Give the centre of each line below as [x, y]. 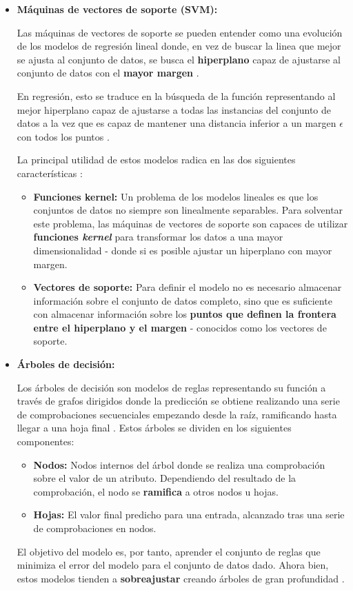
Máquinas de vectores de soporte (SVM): [117, 9]
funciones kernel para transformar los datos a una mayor [158, 237]
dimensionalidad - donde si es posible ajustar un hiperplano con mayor [183, 250]
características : [50, 173]
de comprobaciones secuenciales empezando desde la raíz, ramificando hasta [177, 414]
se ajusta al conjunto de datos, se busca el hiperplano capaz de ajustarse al [179, 59]
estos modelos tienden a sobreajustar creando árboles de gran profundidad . [181, 578]
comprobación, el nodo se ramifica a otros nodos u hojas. [156, 491]
